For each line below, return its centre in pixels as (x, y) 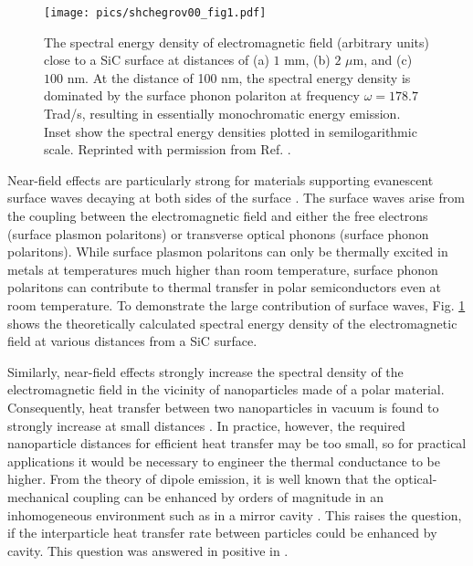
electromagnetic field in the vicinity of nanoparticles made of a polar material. (226, 389)
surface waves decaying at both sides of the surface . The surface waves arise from (236, 198)
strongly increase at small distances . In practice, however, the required (206, 425)
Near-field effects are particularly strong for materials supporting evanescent (221, 179)
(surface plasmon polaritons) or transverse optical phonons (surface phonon (218, 233)
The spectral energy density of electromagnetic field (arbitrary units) (237, 42)
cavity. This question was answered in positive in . (148, 550)
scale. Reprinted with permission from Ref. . (168, 149)
